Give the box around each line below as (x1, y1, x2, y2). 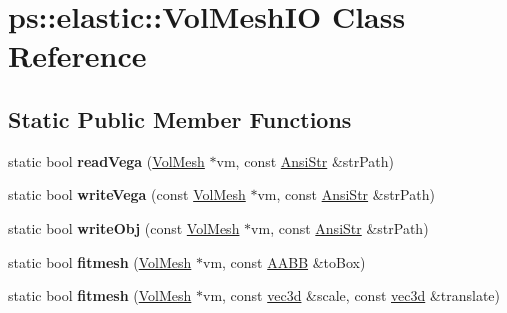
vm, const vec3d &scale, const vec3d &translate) (202, 285, 501, 306)
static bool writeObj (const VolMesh (8, 217, 240, 238)
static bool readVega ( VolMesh (8, 150, 205, 171)
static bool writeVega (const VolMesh (8, 184, 246, 205)
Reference (8, 35, 147, 76)
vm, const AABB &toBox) (202, 251, 366, 272)
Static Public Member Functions (8, 103, 352, 134)
